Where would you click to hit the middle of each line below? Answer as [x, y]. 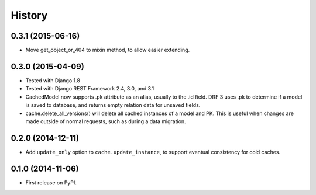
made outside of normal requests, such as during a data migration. [106, 121]
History [29, 15]
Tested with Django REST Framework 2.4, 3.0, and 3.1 [90, 89]
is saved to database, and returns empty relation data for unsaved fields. [113, 105]
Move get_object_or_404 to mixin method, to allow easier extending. [108, 50]
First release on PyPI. [51, 182]
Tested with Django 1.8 [53, 80]
